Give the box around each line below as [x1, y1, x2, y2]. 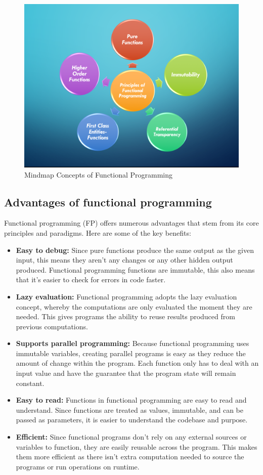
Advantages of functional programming [4, 194, 212, 209]
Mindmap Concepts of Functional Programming [24, 169, 173, 180]
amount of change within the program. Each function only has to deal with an [16, 358, 259, 368]
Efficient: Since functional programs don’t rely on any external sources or [16, 431, 247, 442]
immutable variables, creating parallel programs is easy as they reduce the [16, 348, 246, 358]
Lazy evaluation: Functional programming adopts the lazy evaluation [16, 291, 237, 301]
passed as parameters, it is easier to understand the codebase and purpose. [16, 414, 248, 425]
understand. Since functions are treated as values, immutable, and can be [16, 404, 244, 415]
